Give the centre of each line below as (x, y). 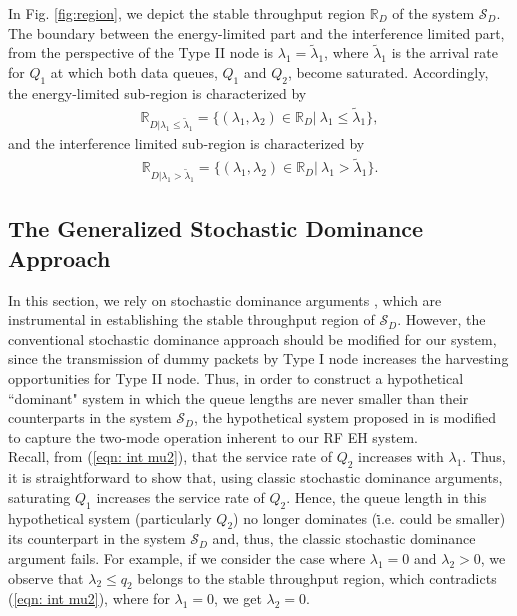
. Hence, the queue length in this (386, 496)
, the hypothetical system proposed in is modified (345, 417)
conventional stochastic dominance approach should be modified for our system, (252, 338)
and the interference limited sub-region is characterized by (186, 143)
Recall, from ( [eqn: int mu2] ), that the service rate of (170, 456)
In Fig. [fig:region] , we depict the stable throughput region (187, 13)
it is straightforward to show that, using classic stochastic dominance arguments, (255, 477)
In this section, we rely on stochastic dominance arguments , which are (225, 299)
